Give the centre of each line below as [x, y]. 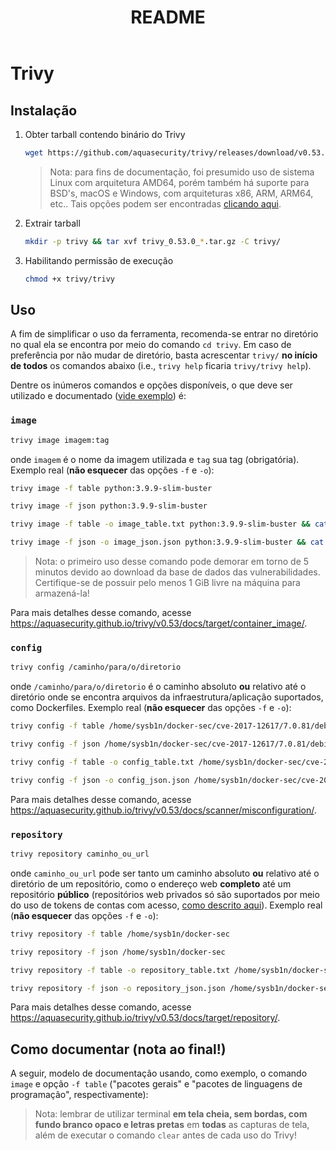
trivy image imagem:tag [60, 440]
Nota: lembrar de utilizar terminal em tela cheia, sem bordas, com [171, 1114]
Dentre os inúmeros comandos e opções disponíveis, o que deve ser [151, 385]
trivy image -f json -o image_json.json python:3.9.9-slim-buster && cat [167, 542]
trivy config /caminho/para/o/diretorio [96, 667]
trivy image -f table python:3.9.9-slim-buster [111, 488]
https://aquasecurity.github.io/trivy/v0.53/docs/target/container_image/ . [159, 623]
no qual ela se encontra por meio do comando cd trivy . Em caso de [151, 345]
